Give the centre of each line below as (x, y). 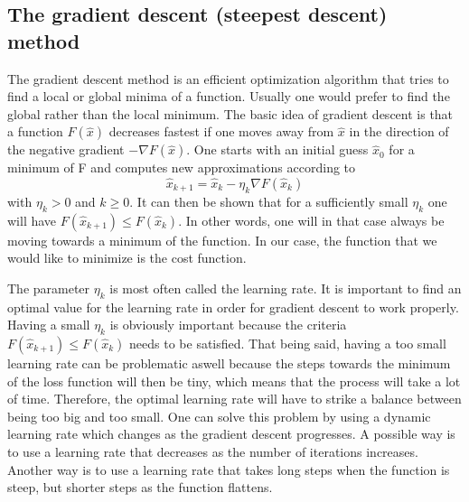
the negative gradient (66, 149)
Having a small (49, 325)
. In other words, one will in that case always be (311, 220)
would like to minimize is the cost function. (127, 258)
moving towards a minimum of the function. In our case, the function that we (222, 240)
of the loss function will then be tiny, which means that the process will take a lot (234, 381)
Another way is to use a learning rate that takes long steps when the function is (229, 469)
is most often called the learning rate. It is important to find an (286, 288)
